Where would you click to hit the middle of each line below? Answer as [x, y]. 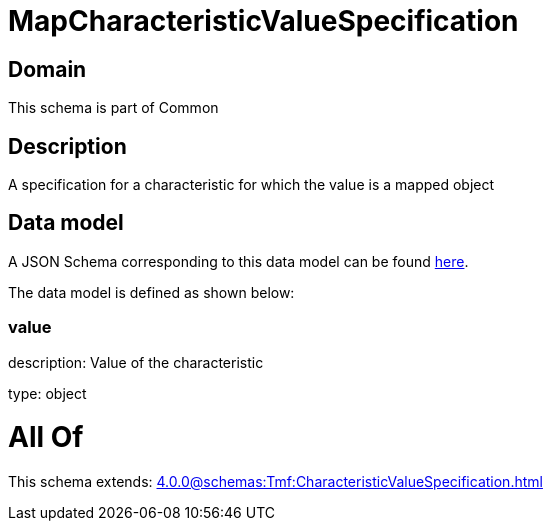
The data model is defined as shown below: [151, 292]
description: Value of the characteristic [136, 362]
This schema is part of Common [113, 108]
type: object [47, 393]
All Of [46, 437]
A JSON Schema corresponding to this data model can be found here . [238, 261]
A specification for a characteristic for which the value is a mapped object [251, 185]
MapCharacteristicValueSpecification [263, 21]
